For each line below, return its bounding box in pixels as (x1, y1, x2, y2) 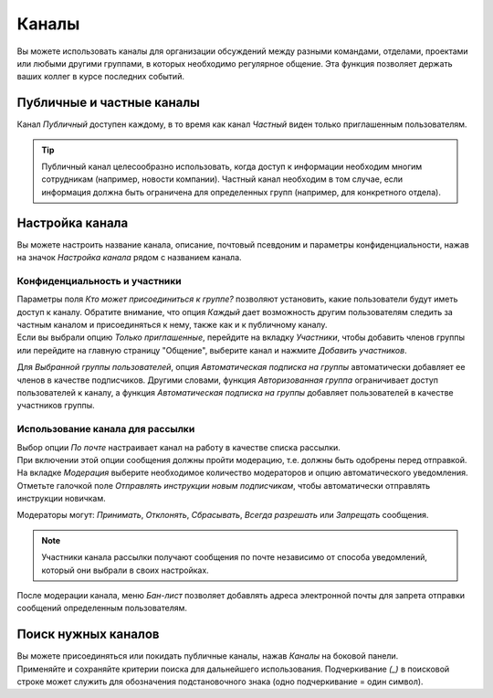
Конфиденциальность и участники (16, 274, 182, 287)
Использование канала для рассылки (16, 423, 195, 436)
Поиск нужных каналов (16, 627, 160, 642)
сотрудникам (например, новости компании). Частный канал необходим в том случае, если (41, 174, 404, 185)
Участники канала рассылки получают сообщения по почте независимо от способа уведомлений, (41, 552, 428, 563)
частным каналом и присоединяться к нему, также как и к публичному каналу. (16, 320, 328, 331)
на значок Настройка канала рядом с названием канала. (16, 252, 242, 263)
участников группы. (16, 400, 95, 411)
